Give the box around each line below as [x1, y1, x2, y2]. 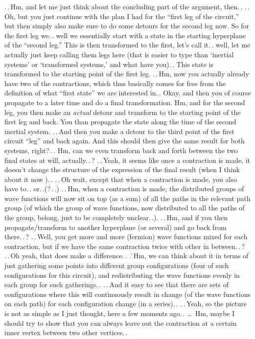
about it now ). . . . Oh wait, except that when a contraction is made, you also [4, 174, 237, 184]
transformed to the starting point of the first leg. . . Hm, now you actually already [4, 68, 249, 79]
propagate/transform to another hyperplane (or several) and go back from [4, 222, 227, 232]
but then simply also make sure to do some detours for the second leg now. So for [4, 21, 249, 31]
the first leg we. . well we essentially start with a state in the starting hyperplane [4, 30, 246, 40]
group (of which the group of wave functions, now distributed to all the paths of [4, 203, 245, 213]
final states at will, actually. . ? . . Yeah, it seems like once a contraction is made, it [4, 155, 251, 165]
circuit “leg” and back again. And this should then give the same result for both [4, 136, 245, 146]
